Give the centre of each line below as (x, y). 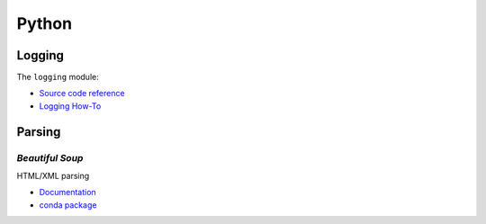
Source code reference (82, 94)
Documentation (67, 193)
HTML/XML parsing (53, 176)
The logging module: (58, 77)
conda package (68, 205)
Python (44, 23)
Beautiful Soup (50, 157)
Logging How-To (70, 106)
